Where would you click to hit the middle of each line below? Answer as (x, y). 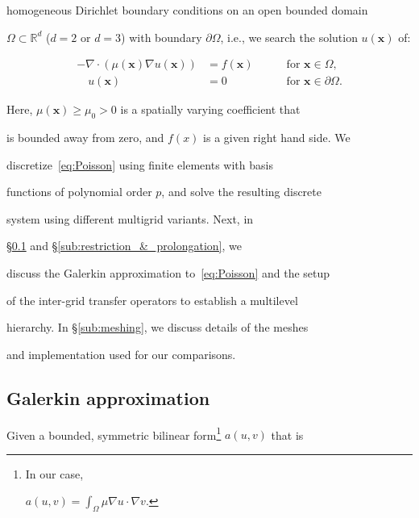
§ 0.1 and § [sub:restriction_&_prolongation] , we (124, 246)
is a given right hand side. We (277, 138)
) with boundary (162, 37)
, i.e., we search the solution (289, 37)
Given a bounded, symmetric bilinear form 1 (114, 433)
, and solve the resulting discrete (241, 192)
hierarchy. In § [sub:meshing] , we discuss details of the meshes (158, 327)
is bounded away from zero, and (85, 138)
